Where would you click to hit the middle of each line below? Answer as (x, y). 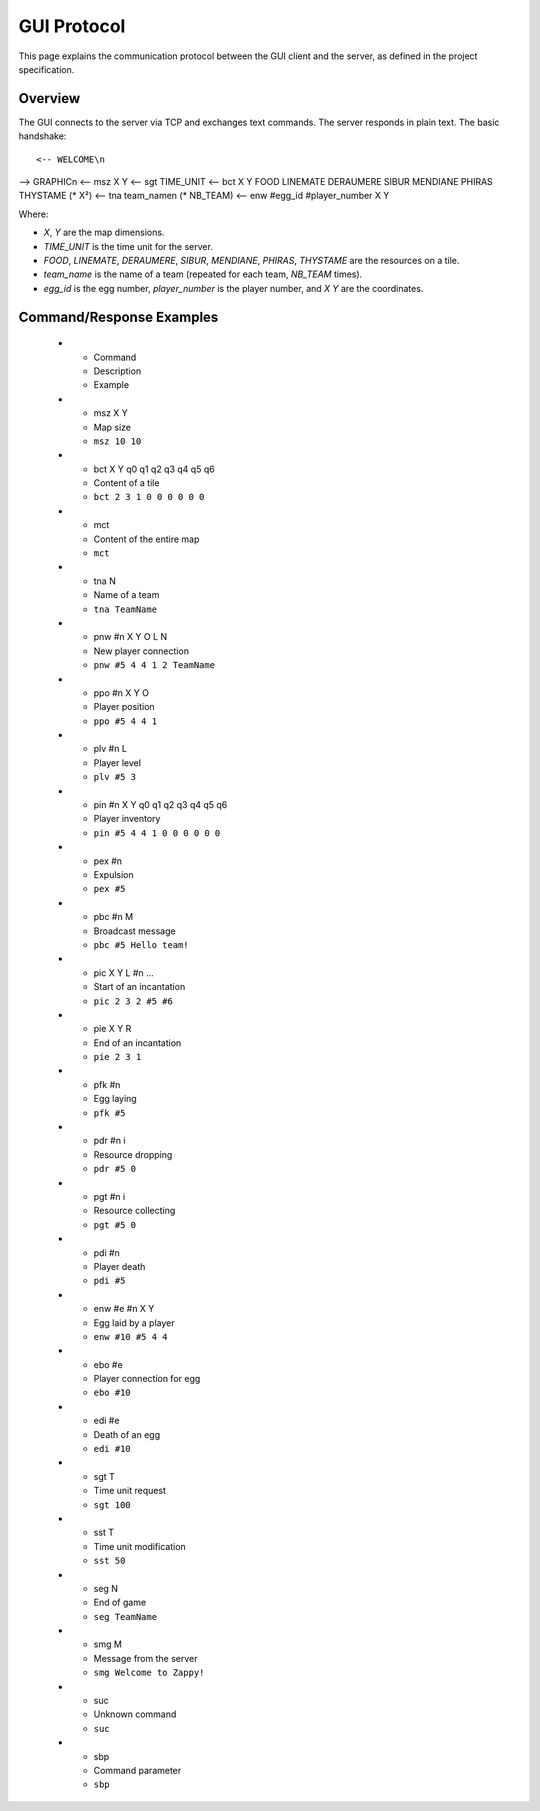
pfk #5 (109, 1113)
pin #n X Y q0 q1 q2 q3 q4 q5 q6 (160, 805)
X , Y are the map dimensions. (104, 232)
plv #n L (110, 749)
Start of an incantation (139, 987)
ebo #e (108, 1364)
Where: (33, 214)
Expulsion (113, 874)
